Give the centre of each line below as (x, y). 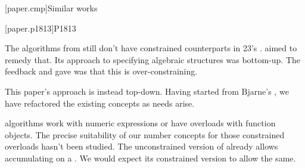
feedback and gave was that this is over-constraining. (101, 71)
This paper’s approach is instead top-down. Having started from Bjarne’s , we (147, 91)
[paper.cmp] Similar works (51, 8)
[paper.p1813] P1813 (41, 28)
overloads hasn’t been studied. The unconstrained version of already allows (141, 146)
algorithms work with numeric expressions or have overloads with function (140, 123)
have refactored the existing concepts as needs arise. (100, 103)
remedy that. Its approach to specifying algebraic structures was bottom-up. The (153, 59)
